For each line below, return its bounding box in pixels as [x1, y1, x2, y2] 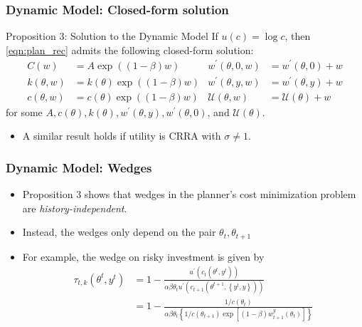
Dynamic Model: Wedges [6, 158, 152, 176]
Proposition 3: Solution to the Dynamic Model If [6, 28, 218, 43]
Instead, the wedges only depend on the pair [22, 224, 216, 239]
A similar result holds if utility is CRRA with [22, 128, 221, 143]
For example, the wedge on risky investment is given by [22, 249, 265, 264]
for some [6, 104, 43, 119]
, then [284, 28, 311, 43]
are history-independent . [22, 200, 127, 215]
